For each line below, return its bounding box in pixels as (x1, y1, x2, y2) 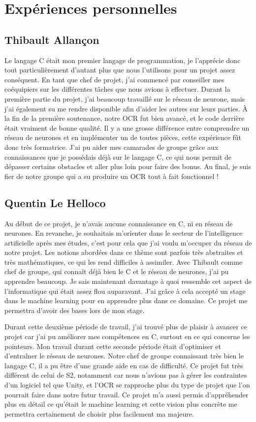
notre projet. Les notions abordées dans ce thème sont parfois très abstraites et (4, 247, 243, 257)
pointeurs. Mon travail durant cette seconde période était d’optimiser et (4, 341, 221, 351)
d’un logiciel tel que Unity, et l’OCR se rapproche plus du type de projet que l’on (4, 380, 250, 389)
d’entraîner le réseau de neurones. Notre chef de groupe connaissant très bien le (4, 351, 244, 361)
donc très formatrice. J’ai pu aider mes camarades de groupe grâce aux (4, 141, 219, 152)
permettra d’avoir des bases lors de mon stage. (4, 305, 145, 315)
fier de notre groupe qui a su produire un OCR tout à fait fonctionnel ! (4, 171, 219, 181)
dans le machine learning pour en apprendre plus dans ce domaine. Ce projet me (4, 295, 248, 306)
